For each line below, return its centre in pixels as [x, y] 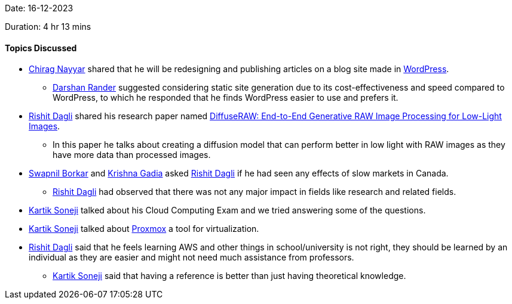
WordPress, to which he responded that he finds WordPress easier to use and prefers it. [226, 98]
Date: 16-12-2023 [39, 8]
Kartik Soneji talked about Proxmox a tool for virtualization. [144, 229]
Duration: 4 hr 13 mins [48, 27]
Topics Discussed [41, 48]
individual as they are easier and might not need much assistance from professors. [191, 258]
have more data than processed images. [132, 155]
